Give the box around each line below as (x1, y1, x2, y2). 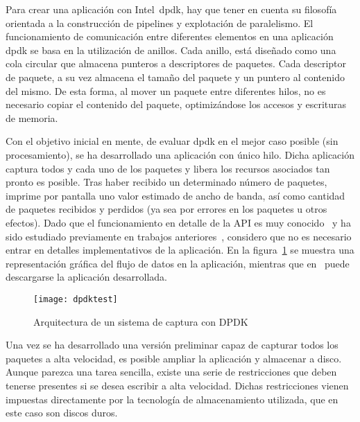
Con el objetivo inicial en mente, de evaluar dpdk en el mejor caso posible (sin (6, 134, 338, 148)
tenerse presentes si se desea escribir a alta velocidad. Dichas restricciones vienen (6, 378, 349, 392)
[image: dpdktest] (33, 294, 118, 304)
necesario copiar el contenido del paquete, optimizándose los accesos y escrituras (6, 97, 347, 112)
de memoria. (6, 110, 58, 125)
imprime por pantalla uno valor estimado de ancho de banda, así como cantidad (6, 188, 345, 202)
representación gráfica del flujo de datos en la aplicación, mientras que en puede (6, 256, 350, 270)
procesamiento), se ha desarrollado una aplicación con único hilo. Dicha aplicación (6, 147, 355, 161)
